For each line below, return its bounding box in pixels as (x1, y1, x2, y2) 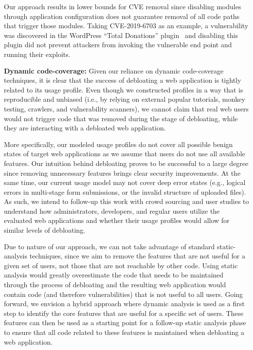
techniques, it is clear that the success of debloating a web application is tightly (4, 75, 241, 85)
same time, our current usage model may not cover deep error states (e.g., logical (4, 177, 246, 187)
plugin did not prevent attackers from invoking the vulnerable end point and (4, 39, 232, 50)
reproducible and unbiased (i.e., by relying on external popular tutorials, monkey (4, 94, 245, 104)
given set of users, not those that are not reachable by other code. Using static (4, 260, 238, 270)
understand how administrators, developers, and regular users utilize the (4, 205, 220, 216)
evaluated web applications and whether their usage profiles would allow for (4, 215, 230, 225)
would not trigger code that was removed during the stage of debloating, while (4, 113, 238, 123)
